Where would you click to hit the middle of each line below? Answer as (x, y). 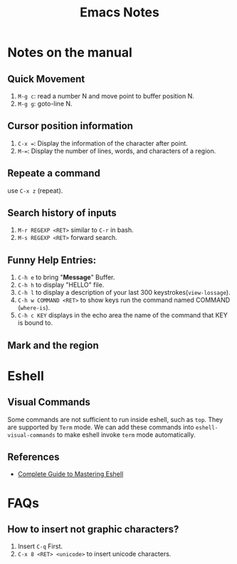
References (33, 457)
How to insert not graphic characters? (93, 529)
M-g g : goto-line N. (45, 104)
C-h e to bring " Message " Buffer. (66, 277)
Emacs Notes (120, 12)
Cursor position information (70, 126)
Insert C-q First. (40, 546)
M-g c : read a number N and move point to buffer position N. (106, 96)
